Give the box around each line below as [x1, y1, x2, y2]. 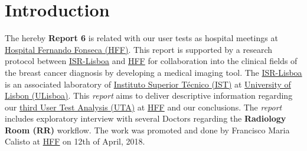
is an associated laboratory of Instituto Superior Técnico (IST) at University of [5, 78, 291, 90]
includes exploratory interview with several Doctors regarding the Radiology [5, 112, 286, 125]
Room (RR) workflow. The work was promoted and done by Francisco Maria [5, 123, 290, 136]
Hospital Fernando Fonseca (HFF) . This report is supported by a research [5, 43, 273, 55]
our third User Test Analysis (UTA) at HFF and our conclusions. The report [5, 100, 282, 113]
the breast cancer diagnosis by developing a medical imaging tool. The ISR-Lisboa [5, 66, 302, 78]
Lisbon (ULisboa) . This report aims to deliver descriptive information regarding [5, 89, 293, 102]
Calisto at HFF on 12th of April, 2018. [5, 135, 145, 147]
